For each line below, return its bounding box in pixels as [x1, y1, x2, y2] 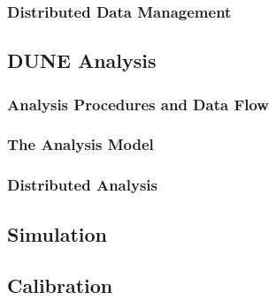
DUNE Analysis [7, 47, 157, 74]
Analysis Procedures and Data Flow [7, 93, 269, 115]
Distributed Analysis [7, 174, 157, 196]
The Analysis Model [7, 133, 154, 155]
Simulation [7, 220, 108, 247]
